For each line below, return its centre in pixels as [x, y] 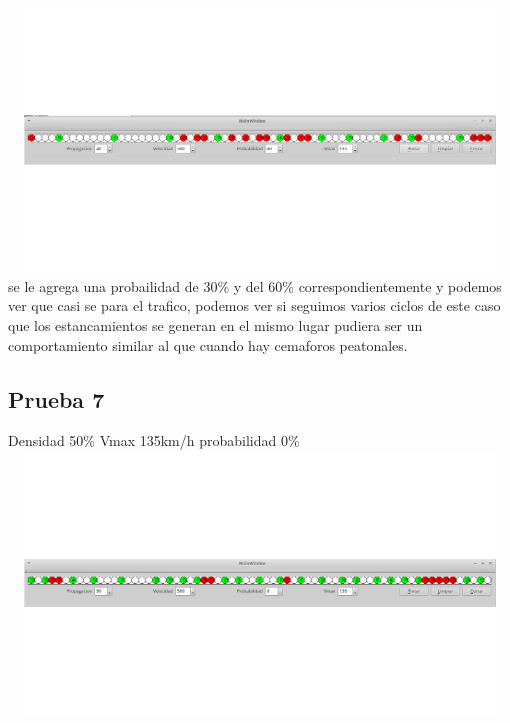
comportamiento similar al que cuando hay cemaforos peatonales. [208, 344]
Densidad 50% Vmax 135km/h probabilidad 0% [154, 440]
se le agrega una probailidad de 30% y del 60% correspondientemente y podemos [255, 285]
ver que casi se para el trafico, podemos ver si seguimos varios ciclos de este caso [254, 305]
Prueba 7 [56, 398]
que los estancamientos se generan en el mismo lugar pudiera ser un [215, 324]
